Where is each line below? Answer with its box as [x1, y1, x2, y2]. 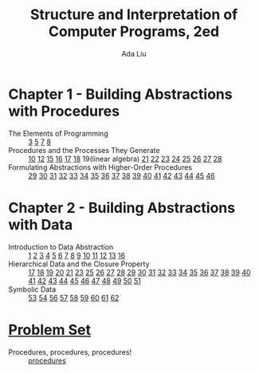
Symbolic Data [8, 285, 57, 294]
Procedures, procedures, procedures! [8, 347, 132, 356]
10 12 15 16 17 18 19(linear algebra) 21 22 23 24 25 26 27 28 [28, 154, 222, 163]
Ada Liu [121, 49, 147, 58]
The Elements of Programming [8, 128, 109, 138]
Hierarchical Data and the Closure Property [8, 259, 150, 269]
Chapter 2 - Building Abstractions [8, 198, 236, 217]
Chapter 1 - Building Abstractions [8, 85, 233, 103]
